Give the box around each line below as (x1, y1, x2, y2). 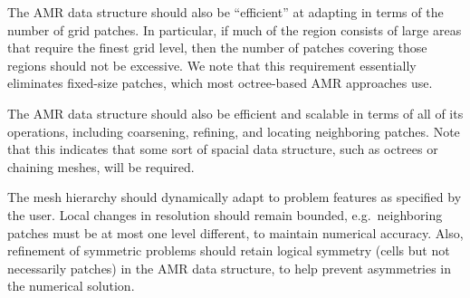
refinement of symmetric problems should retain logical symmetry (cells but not (7, 241, 450, 260)
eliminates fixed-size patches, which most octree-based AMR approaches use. (7, 73, 433, 92)
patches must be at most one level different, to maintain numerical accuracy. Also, (7, 223, 464, 242)
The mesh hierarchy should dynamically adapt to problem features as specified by (7, 187, 462, 207)
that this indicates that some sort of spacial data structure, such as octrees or (7, 139, 438, 159)
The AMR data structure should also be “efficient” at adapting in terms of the (7, 3, 444, 21)
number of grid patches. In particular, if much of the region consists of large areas (7, 20, 462, 39)
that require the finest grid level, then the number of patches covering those (7, 38, 427, 57)
